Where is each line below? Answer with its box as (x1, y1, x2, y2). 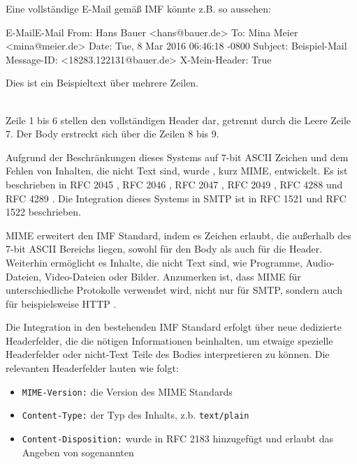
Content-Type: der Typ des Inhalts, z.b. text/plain (22, 407, 249, 422)
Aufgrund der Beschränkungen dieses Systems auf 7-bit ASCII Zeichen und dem (6, 149, 349, 164)
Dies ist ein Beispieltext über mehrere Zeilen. (6, 75, 199, 90)
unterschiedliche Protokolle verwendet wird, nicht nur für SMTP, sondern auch (6, 283, 342, 297)
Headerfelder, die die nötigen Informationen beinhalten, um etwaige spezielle (6, 333, 333, 347)
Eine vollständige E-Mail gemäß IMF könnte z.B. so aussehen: (6, 1, 271, 15)
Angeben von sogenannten (22, 444, 134, 459)
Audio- (305, 255, 335, 269)
